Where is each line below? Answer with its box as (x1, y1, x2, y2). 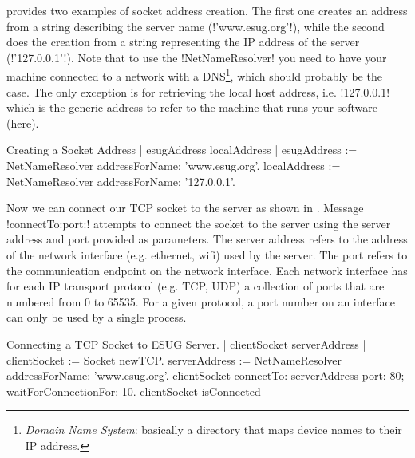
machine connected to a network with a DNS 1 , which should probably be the (6, 65, 382, 85)
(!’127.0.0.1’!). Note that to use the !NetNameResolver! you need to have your (6, 49, 387, 65)
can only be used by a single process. (6, 309, 187, 326)
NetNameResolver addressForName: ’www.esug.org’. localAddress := (6, 157, 341, 173)
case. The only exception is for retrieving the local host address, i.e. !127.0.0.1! (6, 83, 390, 100)
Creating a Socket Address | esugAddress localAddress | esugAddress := (6, 141, 358, 158)
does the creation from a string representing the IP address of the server (6, 34, 360, 50)
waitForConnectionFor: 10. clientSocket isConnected (6, 382, 261, 399)
